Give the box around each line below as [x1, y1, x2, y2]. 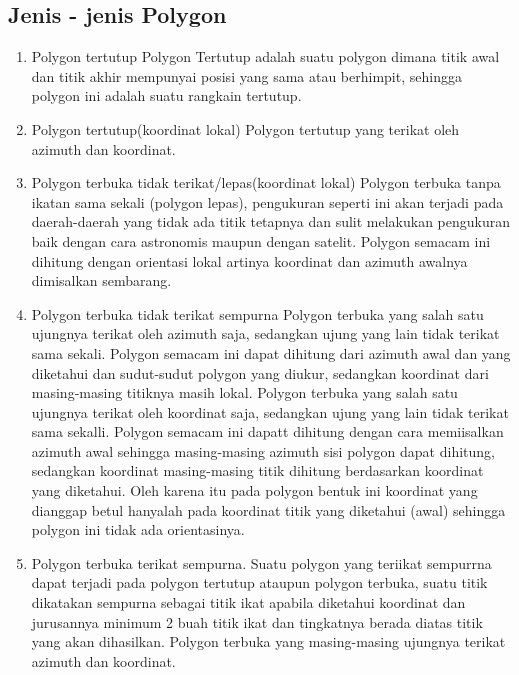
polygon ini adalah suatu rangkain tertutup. [31, 85, 302, 106]
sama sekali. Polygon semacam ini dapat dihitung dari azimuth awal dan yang [31, 342, 511, 363]
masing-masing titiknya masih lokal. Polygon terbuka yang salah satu [31, 382, 458, 403]
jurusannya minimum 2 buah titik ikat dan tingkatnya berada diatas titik [31, 611, 483, 632]
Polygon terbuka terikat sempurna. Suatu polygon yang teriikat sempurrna [31, 552, 492, 573]
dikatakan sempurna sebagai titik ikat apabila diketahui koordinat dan [31, 592, 466, 613]
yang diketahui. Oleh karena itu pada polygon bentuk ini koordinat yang [31, 480, 478, 501]
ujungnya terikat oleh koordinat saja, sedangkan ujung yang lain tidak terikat [31, 401, 509, 422]
